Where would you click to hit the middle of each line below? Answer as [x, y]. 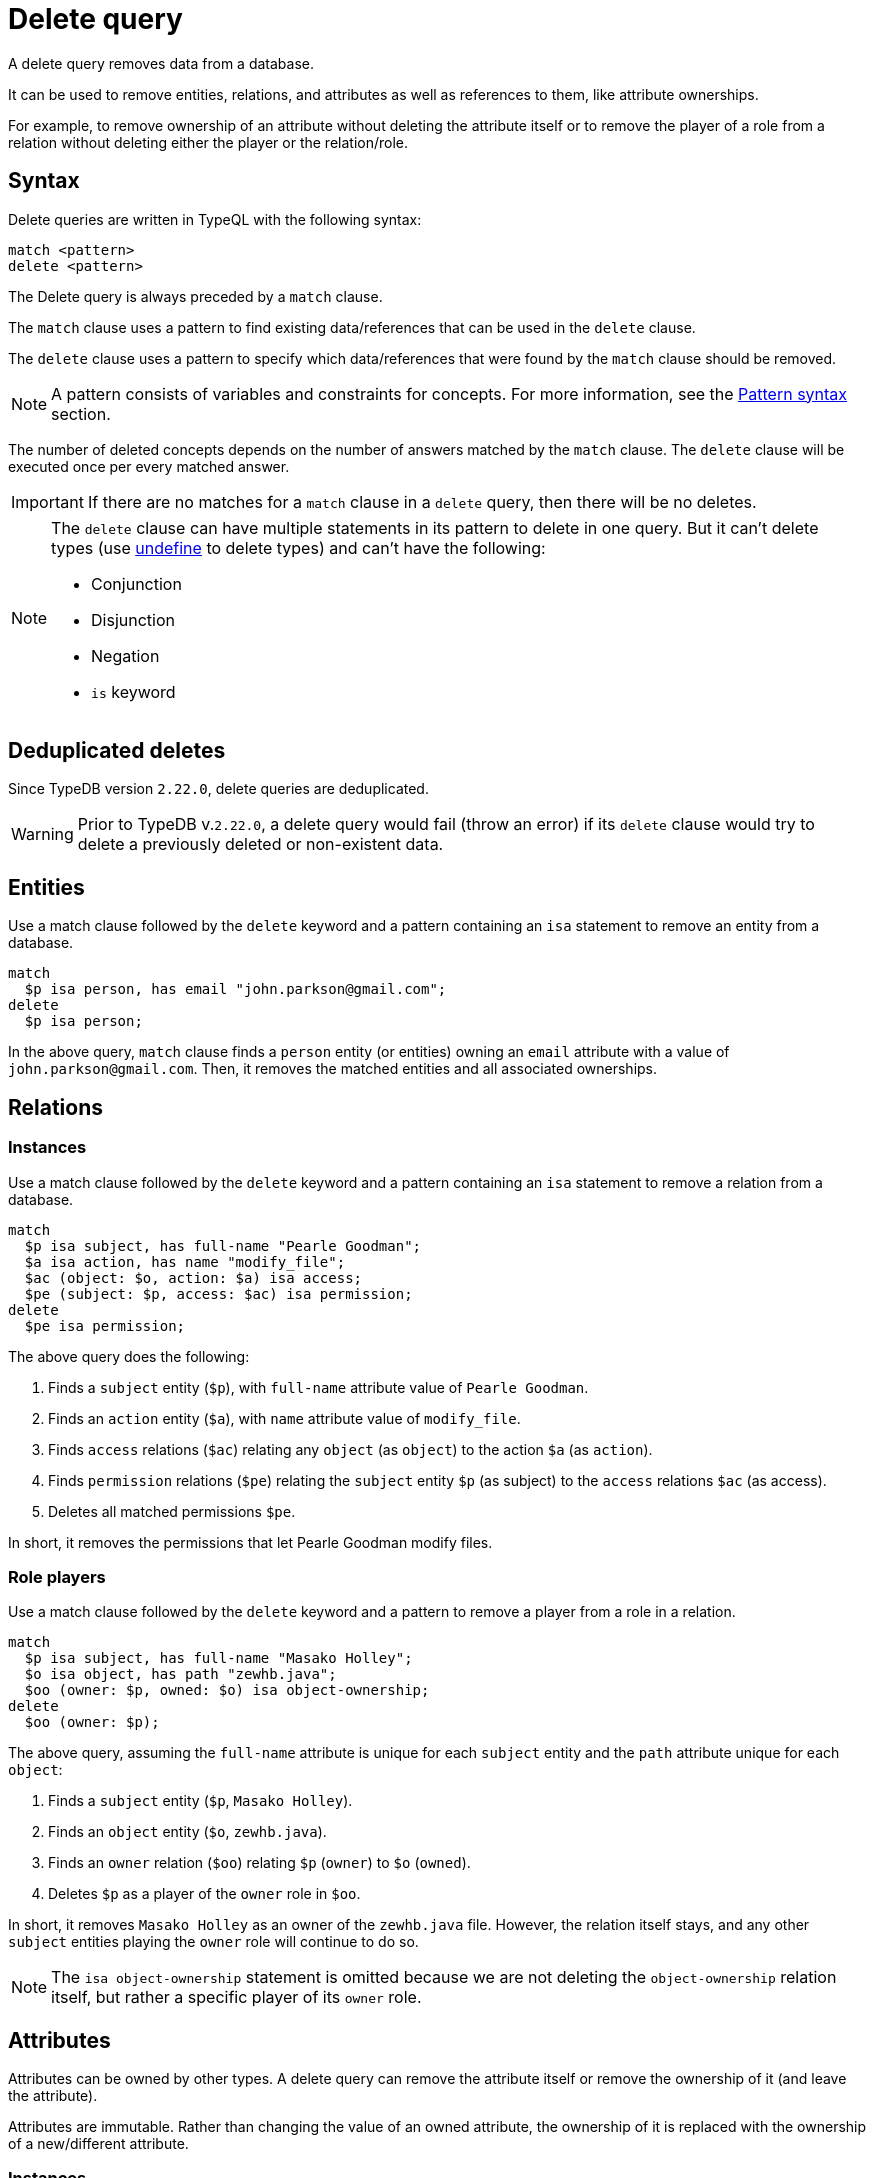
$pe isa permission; [105, 1325]
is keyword [133, 691]
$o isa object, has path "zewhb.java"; [180, 1674]
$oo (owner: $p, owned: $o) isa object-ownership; [227, 1690]
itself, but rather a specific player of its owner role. [236, 1997]
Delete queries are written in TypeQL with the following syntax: [215, 219]
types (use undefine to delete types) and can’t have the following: [298, 547]
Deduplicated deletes [117, 751]
